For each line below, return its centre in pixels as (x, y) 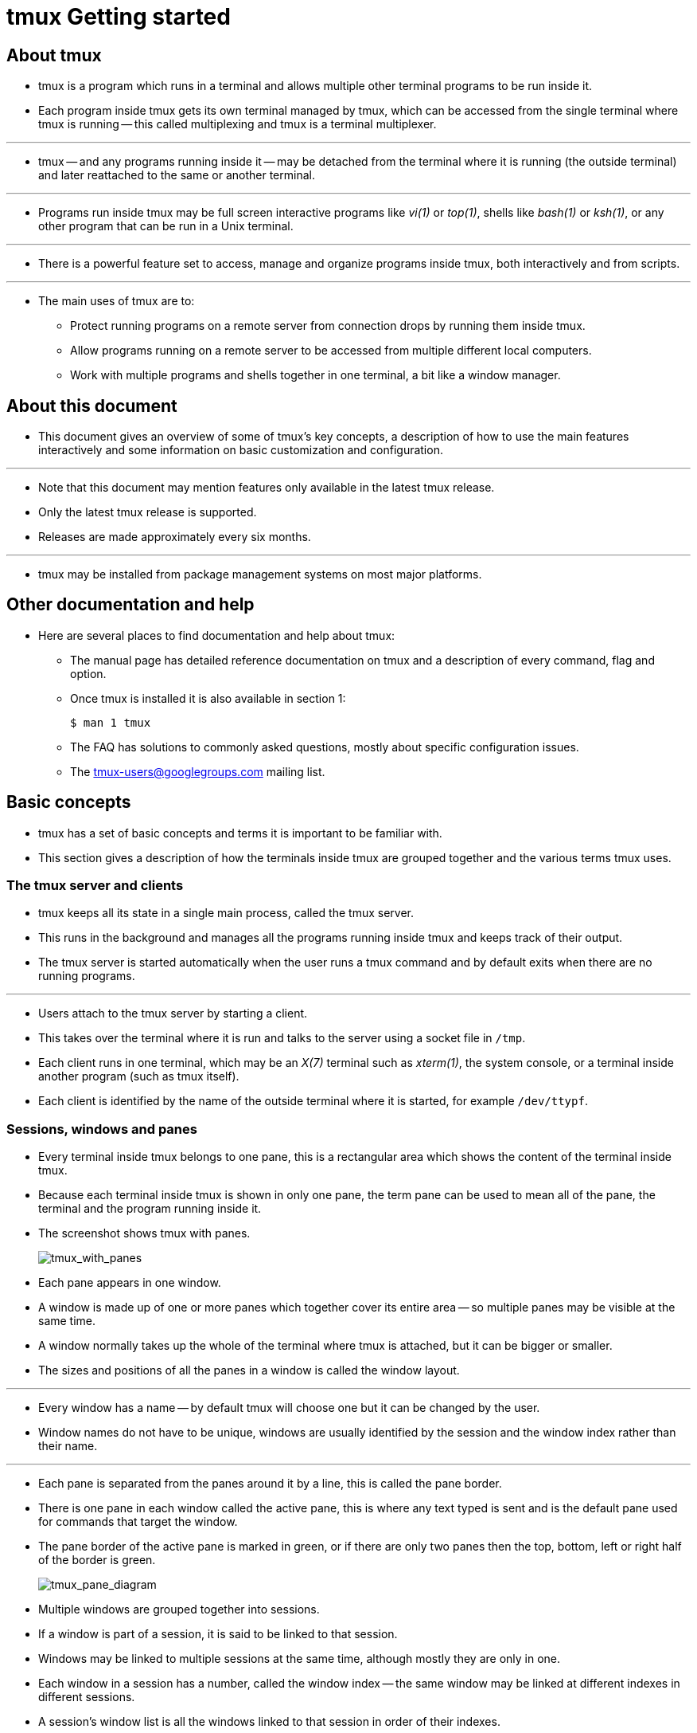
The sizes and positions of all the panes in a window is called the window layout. (249, 1370)
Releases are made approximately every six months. (175, 537)
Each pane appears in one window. (130, 1283)
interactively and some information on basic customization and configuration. (241, 450)
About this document (92, 406)
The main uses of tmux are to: (117, 301)
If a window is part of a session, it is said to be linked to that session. (218, 1634)
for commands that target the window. (138, 1522)
